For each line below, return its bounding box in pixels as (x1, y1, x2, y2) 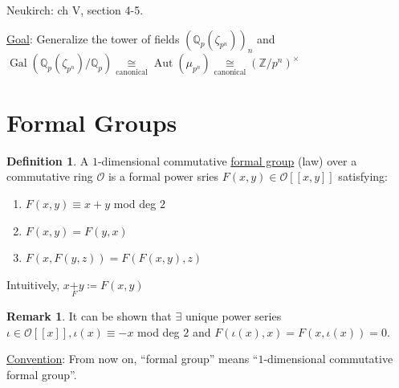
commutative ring (6, 168, 93, 185)
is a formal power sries (108, 168, 219, 185)
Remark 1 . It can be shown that (6, 307, 172, 324)
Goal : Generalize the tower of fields (6, 30, 180, 47)
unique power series (185, 307, 282, 324)
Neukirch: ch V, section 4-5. (6, 2, 144, 18)
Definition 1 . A (6, 152, 89, 169)
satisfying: (338, 168, 388, 185)
